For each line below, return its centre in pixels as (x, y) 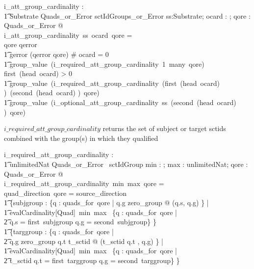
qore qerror (21, 44)
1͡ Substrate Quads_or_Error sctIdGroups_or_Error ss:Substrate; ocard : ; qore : (127, 15)
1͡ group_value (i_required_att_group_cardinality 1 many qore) (104, 64)
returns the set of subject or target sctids (164, 128)
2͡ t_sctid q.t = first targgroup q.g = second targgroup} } (92, 260)
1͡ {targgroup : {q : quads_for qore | (59, 231)
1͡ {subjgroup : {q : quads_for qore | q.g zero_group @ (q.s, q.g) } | (106, 202)
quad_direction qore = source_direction (65, 193)
